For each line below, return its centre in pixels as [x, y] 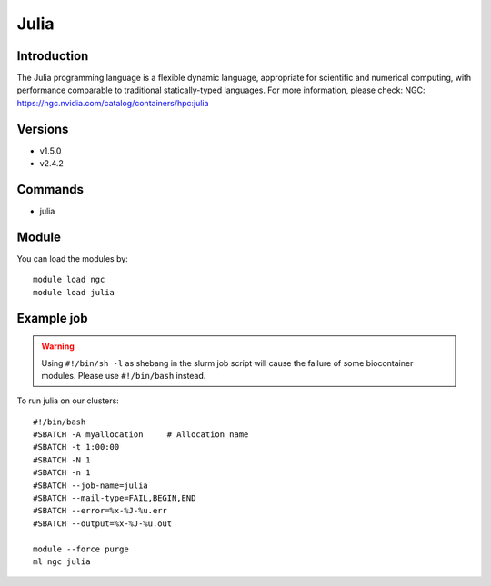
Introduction [53, 56]
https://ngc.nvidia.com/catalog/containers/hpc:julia [113, 103]
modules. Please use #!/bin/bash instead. [124, 375]
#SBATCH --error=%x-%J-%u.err [100, 511]
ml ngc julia [62, 562]
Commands [50, 189]
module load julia [74, 292]
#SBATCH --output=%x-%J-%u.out [103, 523]
